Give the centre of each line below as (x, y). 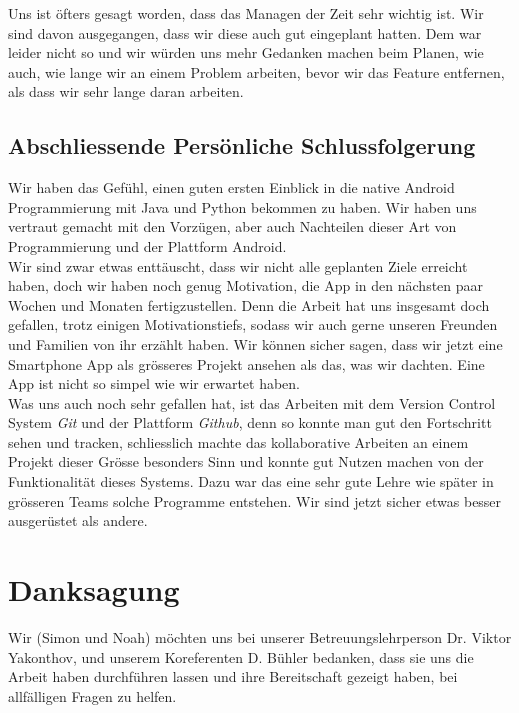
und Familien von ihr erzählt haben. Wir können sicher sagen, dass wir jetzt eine (255, 343)
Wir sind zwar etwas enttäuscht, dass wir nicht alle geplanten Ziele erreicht (238, 265)
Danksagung (94, 589)
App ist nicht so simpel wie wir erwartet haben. (154, 383)
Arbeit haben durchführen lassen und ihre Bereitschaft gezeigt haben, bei (233, 676)
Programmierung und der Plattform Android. (147, 245)
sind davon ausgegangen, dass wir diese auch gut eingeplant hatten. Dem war (245, 32)
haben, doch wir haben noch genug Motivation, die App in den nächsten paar (246, 285)
